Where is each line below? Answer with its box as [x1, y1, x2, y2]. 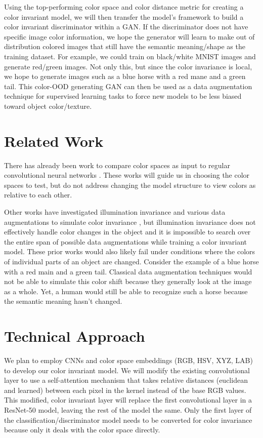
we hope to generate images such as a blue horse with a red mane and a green [4, 71, 246, 82]
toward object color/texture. [4, 100, 92, 111]
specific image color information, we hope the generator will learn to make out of [4, 31, 255, 42]
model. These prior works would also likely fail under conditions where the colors [4, 246, 255, 257]
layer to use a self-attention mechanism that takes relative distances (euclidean [4, 375, 248, 385]
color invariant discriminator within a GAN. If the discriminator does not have [4, 21, 248, 32]
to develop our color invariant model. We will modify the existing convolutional [4, 365, 250, 375]
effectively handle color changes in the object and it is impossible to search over [4, 226, 251, 237]
